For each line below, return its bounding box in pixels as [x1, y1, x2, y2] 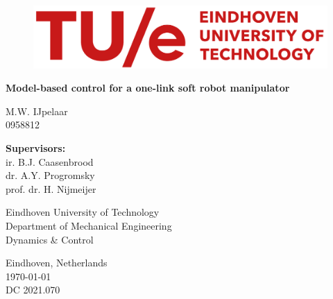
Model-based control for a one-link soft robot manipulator [6, 80, 290, 95]
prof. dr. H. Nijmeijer [6, 181, 96, 196]
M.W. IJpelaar [6, 103, 68, 118]
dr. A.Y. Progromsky [6, 168, 95, 182]
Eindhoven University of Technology [6, 205, 160, 219]
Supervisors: [6, 141, 66, 155]
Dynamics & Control [6, 232, 94, 246]
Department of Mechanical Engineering [6, 219, 172, 233]
